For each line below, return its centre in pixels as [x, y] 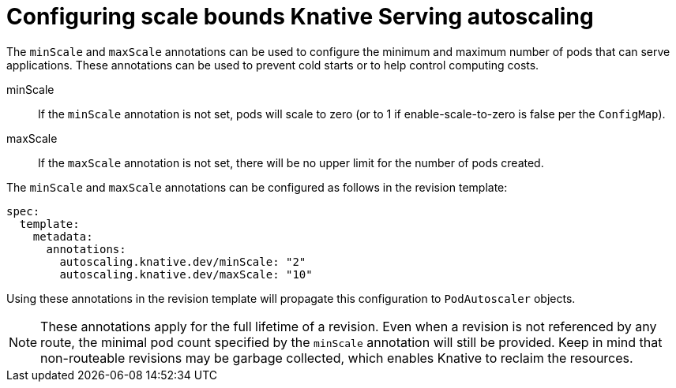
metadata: [63, 236]
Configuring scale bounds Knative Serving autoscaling [300, 17]
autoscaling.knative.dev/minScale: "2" [183, 261]
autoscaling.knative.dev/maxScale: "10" [186, 274]
